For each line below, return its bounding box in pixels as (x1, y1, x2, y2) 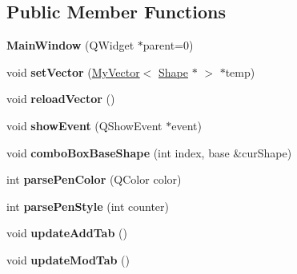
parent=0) (142, 37, 194, 54)
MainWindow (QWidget (6, 37, 134, 54)
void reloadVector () (6, 90, 115, 107)
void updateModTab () (6, 251, 130, 268)
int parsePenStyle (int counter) (6, 197, 170, 214)
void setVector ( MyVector (6, 63, 140, 80)
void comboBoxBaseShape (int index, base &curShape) (6, 144, 292, 161)
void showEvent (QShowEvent (6, 117, 163, 133)
